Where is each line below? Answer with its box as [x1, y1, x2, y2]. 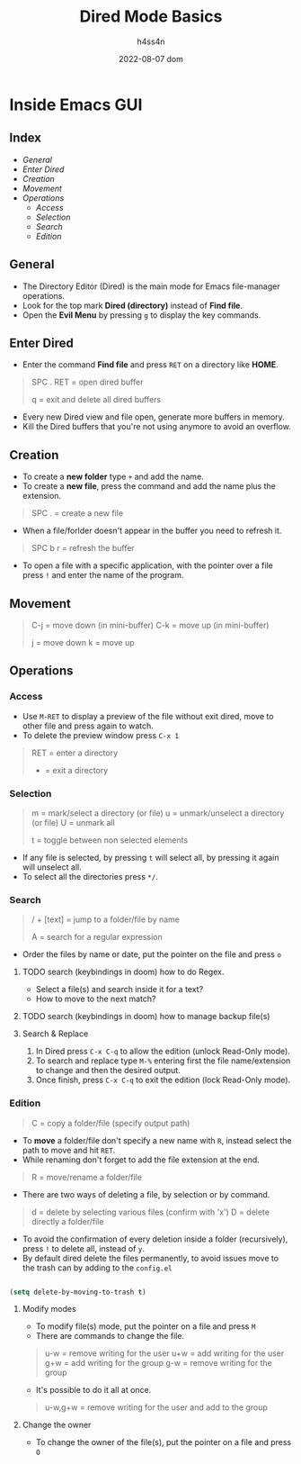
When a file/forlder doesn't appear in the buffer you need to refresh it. [22, 525, 282, 537]
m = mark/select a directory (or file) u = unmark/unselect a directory [31, 808, 285, 818]
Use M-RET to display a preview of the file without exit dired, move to [22, 710, 274, 721]
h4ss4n [137, 36, 165, 47]
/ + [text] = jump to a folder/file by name [31, 914, 180, 925]
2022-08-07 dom [118, 53, 184, 64]
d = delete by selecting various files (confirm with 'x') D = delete [31, 1206, 270, 1217]
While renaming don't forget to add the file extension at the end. [22, 1154, 261, 1165]
